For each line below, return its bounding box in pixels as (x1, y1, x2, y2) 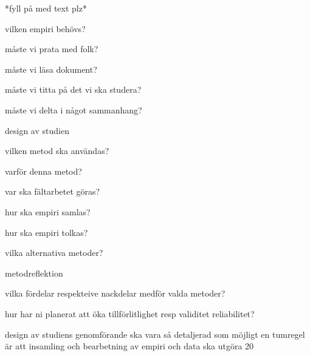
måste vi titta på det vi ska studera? (5, 83, 142, 96)
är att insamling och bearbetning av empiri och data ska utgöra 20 (5, 340, 254, 352)
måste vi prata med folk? (5, 42, 98, 55)
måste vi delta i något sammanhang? (5, 103, 142, 116)
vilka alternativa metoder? (5, 246, 103, 259)
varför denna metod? (5, 164, 82, 177)
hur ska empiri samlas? (5, 205, 91, 218)
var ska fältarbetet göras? (5, 185, 100, 198)
